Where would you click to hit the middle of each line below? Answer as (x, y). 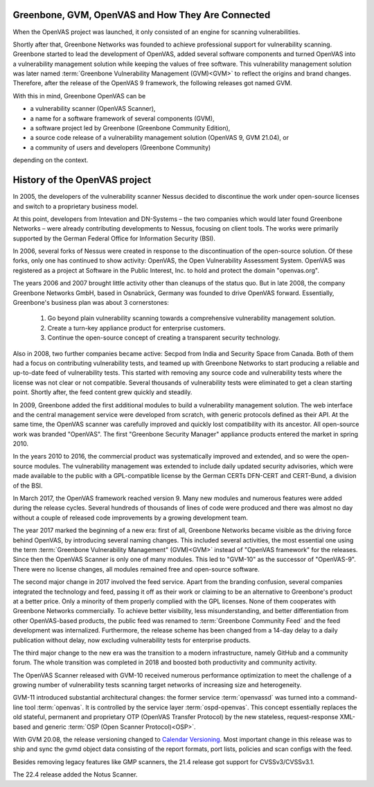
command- (342, 698)
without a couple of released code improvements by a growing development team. (131, 518)
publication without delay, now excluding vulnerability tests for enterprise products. (132, 640)
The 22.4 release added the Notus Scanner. (75, 775)
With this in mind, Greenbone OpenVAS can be (79, 96)
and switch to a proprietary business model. (75, 206)
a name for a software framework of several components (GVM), (122, 118)
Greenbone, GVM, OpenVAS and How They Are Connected (142, 15)
